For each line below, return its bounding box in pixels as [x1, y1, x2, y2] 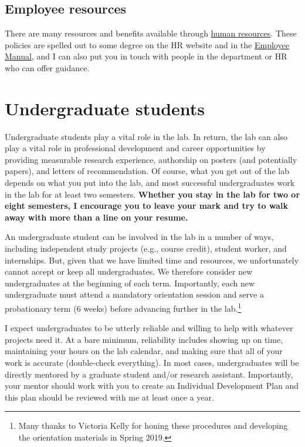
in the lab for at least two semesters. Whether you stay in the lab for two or [5, 188, 300, 200]
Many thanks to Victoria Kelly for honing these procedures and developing [18, 419, 288, 432]
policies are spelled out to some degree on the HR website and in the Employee [5, 38, 289, 51]
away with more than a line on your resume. [5, 211, 188, 223]
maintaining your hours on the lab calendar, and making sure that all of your [5, 345, 283, 357]
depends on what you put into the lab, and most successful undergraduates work [5, 176, 295, 189]
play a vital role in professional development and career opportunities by [5, 142, 266, 154]
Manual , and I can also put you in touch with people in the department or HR [5, 50, 287, 62]
